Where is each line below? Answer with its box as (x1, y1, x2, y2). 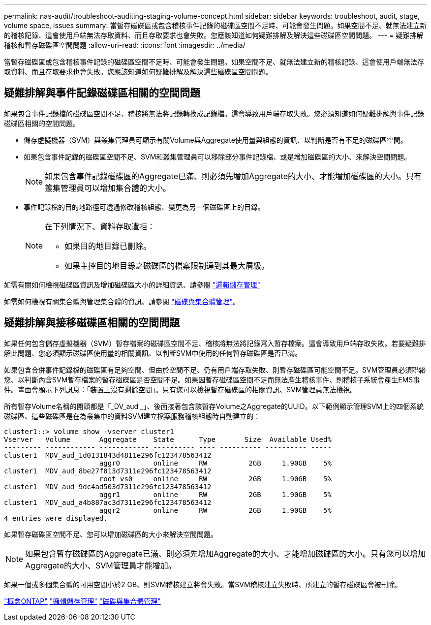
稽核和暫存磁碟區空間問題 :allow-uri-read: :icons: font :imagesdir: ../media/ (4, 41, 246, 49)
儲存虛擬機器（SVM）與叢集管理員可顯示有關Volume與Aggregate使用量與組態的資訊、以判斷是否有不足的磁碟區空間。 (24, 135, 407, 144)
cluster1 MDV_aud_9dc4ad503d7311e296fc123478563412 (4, 482, 212, 491)
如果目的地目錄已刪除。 (64, 241, 152, 251)
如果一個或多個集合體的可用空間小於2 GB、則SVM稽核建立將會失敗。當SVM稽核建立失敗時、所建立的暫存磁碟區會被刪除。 (4, 580, 402, 589)
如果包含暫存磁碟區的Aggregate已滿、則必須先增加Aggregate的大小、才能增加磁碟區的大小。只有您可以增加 (25, 548, 426, 559)
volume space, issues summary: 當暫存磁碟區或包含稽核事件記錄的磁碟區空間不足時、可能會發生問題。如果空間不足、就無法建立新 (4, 21, 427, 30)
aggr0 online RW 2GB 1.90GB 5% (99, 459, 332, 467)
